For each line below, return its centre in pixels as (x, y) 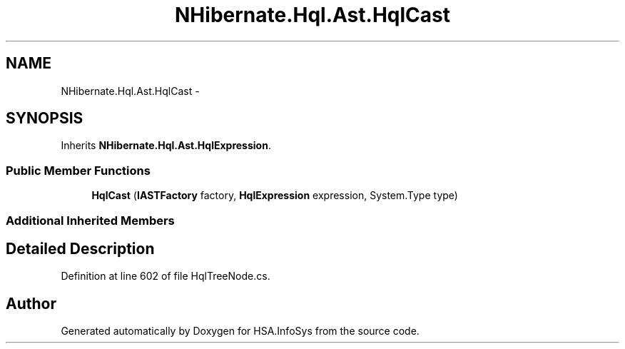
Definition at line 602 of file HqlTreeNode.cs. (166, 276)
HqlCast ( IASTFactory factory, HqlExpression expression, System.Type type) (275, 196)
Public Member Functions (78, 170)
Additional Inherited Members (90, 220)
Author (31, 303)
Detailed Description (80, 248)
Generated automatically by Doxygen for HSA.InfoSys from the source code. (240, 331)
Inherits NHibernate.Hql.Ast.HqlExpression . (166, 146)
